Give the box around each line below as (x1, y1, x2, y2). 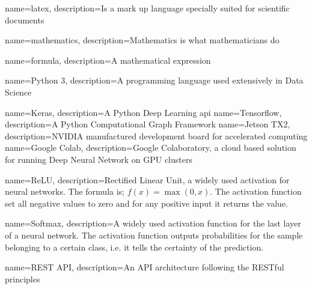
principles (5, 272, 40, 285)
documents (5, 13, 44, 26)
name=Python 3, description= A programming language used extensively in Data (5, 74, 304, 87)
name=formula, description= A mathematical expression (5, 53, 211, 66)
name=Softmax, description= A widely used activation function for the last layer (5, 217, 301, 230)
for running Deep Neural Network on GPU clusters (5, 153, 192, 165)
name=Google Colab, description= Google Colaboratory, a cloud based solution (5, 141, 296, 154)
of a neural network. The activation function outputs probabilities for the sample (5, 228, 303, 241)
